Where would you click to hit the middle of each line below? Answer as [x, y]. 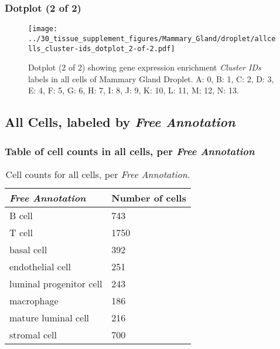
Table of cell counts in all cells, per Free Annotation [130, 151]
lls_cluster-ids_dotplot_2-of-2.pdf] [102, 48]
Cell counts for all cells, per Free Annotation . [98, 174]
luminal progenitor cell [56, 283]
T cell [21, 232]
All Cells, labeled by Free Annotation [120, 122]
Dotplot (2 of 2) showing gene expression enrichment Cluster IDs [145, 67]
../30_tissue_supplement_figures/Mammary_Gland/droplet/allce [152, 38]
